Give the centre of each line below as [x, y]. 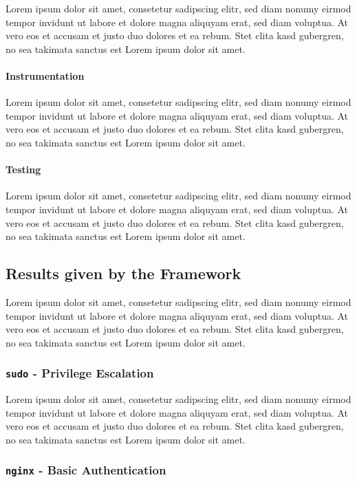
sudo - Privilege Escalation [80, 373]
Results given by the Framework [123, 273]
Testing [23, 169]
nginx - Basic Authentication [86, 470]
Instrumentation [45, 75]
